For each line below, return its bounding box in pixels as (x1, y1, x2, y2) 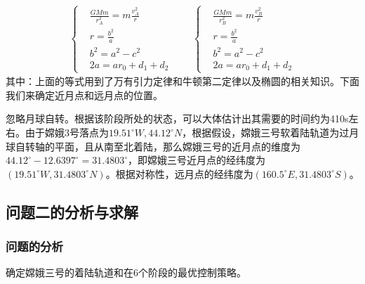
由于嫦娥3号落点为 (25, 125, 109, 140)
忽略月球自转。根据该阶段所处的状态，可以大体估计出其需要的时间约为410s (6, 111, 349, 126)
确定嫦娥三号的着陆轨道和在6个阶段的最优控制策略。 (6, 265, 246, 280)
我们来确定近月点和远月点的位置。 (6, 87, 163, 102)
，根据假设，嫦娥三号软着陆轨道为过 (182, 125, 350, 140)
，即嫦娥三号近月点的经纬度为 (127, 153, 265, 167)
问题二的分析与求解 (6, 200, 138, 222)
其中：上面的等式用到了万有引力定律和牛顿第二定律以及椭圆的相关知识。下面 (6, 74, 359, 89)
